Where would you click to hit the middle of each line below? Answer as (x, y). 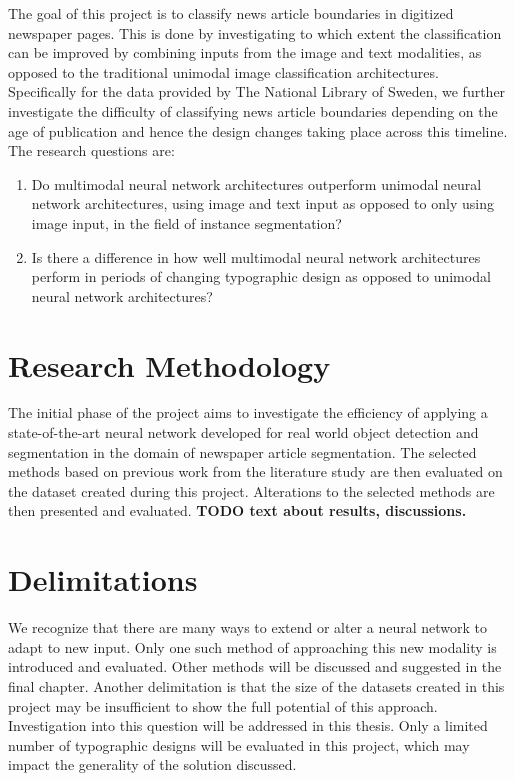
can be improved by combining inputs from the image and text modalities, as (245, 52)
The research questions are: (91, 150)
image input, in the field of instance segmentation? (186, 222)
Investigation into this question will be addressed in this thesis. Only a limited (248, 725)
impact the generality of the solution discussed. (152, 764)
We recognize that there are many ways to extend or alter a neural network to (248, 627)
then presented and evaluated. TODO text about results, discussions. (237, 510)
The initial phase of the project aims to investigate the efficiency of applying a (248, 412)
